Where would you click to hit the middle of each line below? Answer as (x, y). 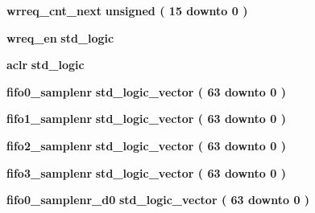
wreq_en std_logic (60, 37)
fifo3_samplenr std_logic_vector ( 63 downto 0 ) (146, 172)
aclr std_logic (46, 65)
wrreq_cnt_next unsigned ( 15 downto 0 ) (127, 10)
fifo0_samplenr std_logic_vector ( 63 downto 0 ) (146, 91)
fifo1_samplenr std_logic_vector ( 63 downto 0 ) (146, 119)
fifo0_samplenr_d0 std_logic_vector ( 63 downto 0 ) (158, 200)
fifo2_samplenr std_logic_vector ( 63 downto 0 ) (146, 145)
